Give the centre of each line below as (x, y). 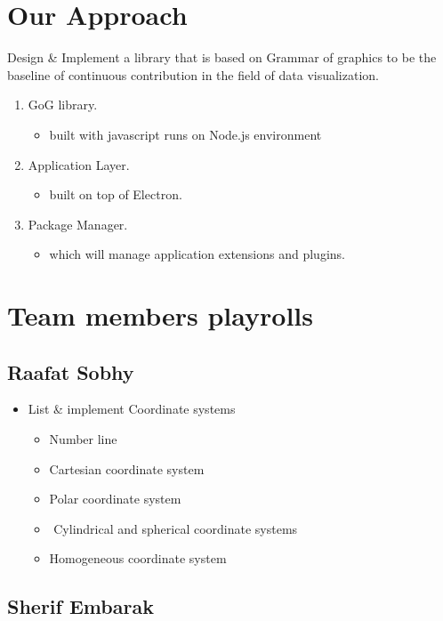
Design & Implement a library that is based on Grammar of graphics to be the (222, 57)
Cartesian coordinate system (127, 468)
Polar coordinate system (115, 499)
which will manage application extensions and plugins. (197, 254)
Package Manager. (78, 224)
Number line (83, 439)
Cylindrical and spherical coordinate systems (176, 528)
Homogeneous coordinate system (138, 558)
